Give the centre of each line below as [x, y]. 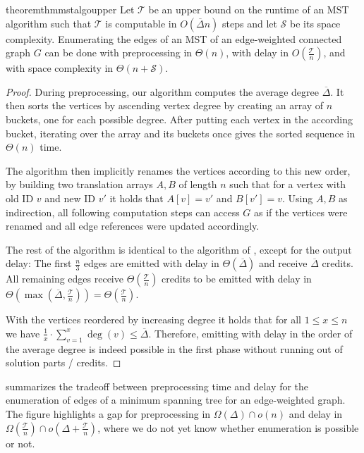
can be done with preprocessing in [119, 52]
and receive [283, 263]
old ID [20, 198]
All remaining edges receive [65, 279]
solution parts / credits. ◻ [63, 362]
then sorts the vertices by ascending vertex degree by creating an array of [165, 105]
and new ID [70, 198]
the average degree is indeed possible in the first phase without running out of [174, 348]
